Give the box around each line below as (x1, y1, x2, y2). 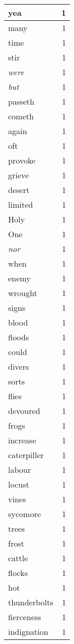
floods (8, 331, 29, 343)
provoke (8, 154, 35, 166)
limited (8, 199, 33, 210)
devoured (8, 405, 41, 416)
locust (8, 478, 29, 490)
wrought (8, 287, 38, 299)
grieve (8, 169, 29, 181)
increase (8, 434, 36, 446)
